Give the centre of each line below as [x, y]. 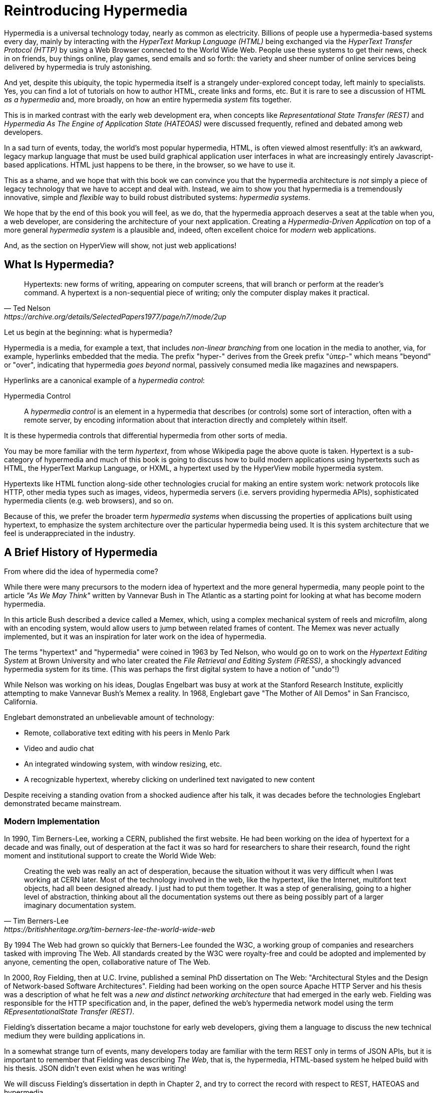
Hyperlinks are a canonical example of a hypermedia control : [105, 380]
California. [21, 702]
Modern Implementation [52, 821]
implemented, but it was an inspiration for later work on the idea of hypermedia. [135, 637]
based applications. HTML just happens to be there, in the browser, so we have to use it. [150, 164]
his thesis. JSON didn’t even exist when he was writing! [95, 1068]
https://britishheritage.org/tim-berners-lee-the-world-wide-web [110, 930]
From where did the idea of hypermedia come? [81, 572]
